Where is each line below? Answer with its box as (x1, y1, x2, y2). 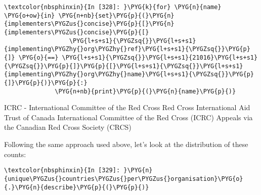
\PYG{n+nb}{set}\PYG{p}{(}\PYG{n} (58, 12, 175, 19)
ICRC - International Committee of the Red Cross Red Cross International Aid (4, 102, 250, 113)
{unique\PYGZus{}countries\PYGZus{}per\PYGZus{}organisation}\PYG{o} (4, 175, 243, 182)
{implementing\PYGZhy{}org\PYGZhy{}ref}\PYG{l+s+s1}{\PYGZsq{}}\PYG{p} (4, 45, 250, 53)
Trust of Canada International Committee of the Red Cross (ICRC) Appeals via (4, 112, 253, 122)
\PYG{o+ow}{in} (4, 12, 55, 19)
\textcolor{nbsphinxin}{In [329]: (4, 167, 120, 174)
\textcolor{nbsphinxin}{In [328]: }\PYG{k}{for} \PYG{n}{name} (4, 4, 222, 11)
